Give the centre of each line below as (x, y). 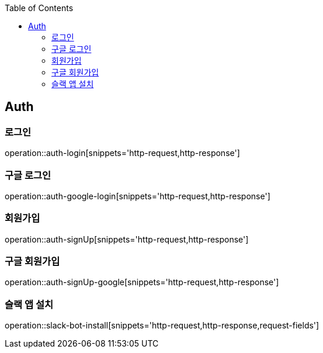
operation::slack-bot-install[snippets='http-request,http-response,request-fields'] (162, 326)
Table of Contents (39, 8)
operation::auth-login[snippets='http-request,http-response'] (122, 153)
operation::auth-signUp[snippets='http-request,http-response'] (127, 239)
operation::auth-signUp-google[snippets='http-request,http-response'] (142, 282)
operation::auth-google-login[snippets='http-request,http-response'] (138, 196)
